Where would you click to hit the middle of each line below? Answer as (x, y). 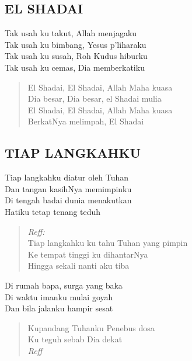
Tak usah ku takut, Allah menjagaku (71, 33)
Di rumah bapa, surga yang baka (64, 285)
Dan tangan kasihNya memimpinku (68, 188)
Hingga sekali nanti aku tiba (78, 265)
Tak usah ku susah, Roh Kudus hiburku (76, 56)
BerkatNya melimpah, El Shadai (86, 121)
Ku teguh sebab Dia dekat (75, 339)
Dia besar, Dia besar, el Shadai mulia (95, 98)
